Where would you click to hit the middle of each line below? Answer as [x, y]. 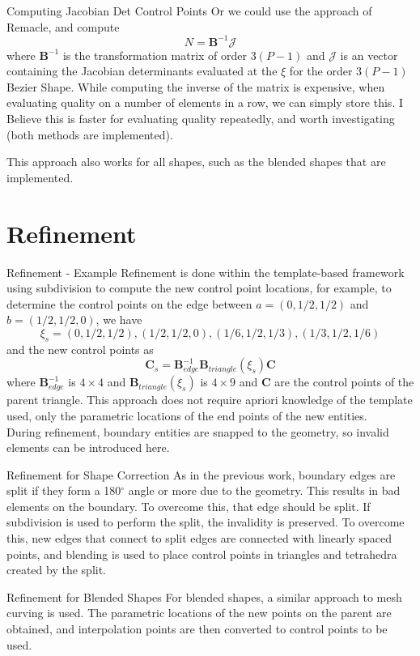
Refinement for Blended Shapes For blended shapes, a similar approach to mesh [204, 596]
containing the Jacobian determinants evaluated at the [142, 71]
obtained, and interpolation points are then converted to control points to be [197, 629]
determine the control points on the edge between [129, 303]
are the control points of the [344, 382]
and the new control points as [80, 349]
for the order [321, 71]
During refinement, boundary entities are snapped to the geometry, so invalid [198, 431]
